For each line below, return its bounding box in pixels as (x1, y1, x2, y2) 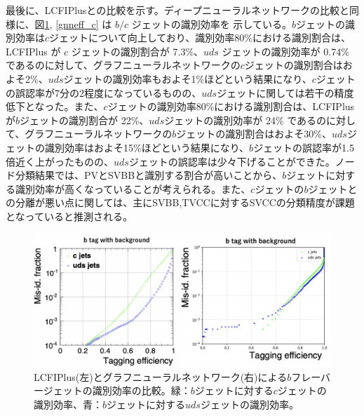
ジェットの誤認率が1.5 (253, 140, 355, 154)
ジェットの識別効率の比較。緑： (43, 383, 191, 398)
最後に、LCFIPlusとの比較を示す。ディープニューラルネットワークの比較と (6, 3, 349, 17)
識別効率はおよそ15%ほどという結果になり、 (44, 140, 250, 154)
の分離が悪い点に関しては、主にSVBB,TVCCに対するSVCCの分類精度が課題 (6, 195, 355, 210)
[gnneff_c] (55, 16, 99, 31)
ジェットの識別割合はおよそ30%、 (176, 126, 332, 141)
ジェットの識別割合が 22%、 (20, 112, 149, 127)
